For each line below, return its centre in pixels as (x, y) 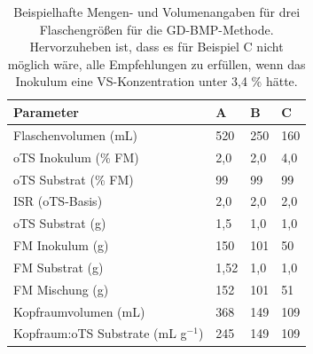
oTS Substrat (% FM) (74, 179)
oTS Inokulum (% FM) (76, 157)
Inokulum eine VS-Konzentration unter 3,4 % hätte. (156, 81)
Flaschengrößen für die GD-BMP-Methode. (156, 29)
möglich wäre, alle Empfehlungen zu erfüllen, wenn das (156, 63)
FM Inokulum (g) (61, 245)
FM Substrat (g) (59, 267)
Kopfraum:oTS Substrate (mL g (100, 333)
